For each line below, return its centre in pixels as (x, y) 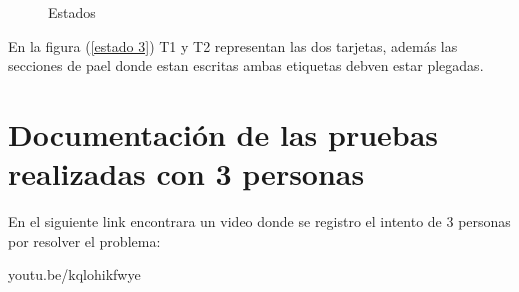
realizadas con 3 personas (186, 173)
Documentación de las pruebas (223, 133)
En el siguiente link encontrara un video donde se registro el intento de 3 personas (259, 221)
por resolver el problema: (84, 240)
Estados (72, 12)
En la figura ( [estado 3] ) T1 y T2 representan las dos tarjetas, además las (233, 45)
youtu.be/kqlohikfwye (74, 274)
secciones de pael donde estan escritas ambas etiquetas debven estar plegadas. (246, 65)
